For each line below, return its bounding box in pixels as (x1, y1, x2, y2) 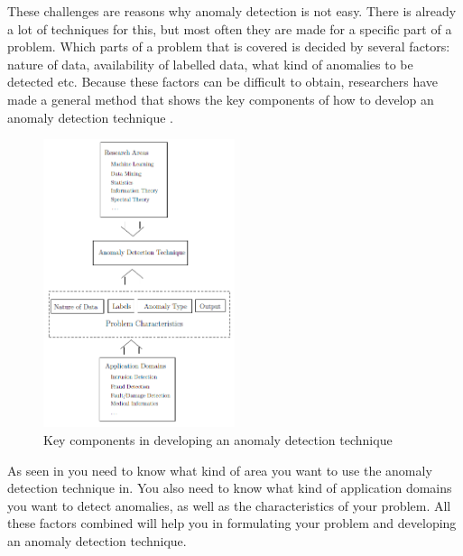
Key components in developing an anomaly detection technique (43, 430, 393, 449)
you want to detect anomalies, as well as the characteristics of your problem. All (7, 496, 451, 514)
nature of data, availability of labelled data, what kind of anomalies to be (7, 54, 413, 73)
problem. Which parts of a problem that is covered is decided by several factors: (7, 37, 450, 56)
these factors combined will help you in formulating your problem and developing (7, 514, 457, 533)
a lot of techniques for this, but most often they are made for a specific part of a (7, 19, 452, 38)
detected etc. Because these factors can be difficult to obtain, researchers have (7, 72, 439, 91)
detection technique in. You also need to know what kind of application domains (7, 478, 452, 497)
